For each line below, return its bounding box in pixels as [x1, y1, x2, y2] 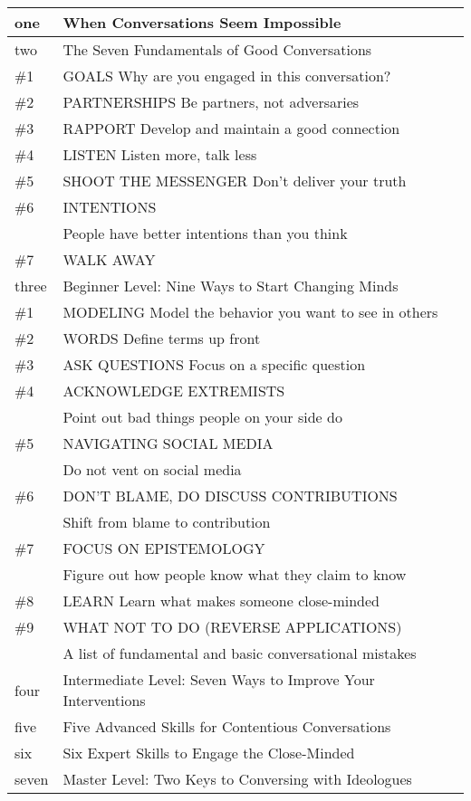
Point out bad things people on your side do [62, 406, 342, 427]
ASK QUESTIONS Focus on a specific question [62, 354, 366, 375]
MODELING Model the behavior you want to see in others [62, 301, 438, 322]
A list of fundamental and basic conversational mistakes [62, 643, 417, 663]
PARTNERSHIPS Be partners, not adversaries [62, 91, 360, 112]
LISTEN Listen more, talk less [62, 144, 257, 165]
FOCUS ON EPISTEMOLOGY [62, 538, 265, 558]
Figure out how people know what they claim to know [62, 564, 407, 585]
